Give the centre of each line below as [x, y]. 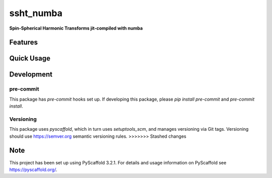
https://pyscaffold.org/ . [33, 169]
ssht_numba [36, 13]
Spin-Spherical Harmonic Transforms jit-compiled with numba [76, 28]
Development [31, 75]
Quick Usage [30, 59]
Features [23, 42]
